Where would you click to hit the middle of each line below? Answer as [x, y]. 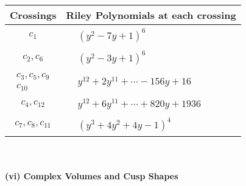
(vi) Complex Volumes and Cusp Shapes [92, 176]
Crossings [33, 15]
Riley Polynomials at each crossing [151, 15]
